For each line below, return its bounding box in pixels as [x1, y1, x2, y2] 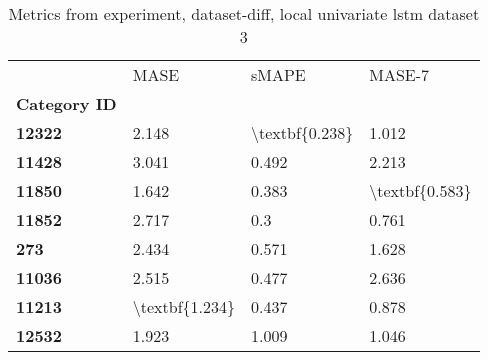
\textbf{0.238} [251, 121, 354, 144]
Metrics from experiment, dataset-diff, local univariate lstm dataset [8, 2, 480, 25]
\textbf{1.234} [132, 295, 235, 318]
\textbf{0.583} [369, 179, 472, 202]
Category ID [16, 92, 117, 115]
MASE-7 [369, 63, 430, 86]
